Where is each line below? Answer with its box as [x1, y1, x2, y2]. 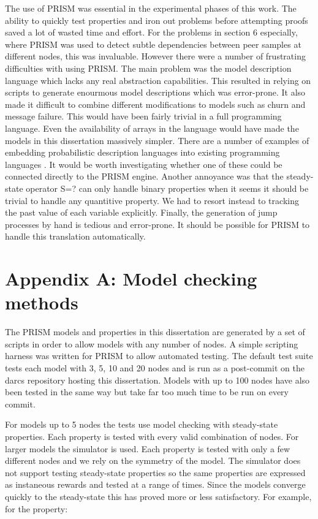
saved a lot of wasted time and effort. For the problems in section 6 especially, [5, 26, 298, 39]
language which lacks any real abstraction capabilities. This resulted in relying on [5, 74, 311, 86]
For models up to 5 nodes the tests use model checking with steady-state [5, 418, 278, 431]
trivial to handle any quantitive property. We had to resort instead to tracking [5, 194, 299, 206]
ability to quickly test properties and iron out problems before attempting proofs [5, 13, 308, 26]
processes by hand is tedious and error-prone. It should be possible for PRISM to [5, 218, 310, 230]
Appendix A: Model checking [5, 266, 257, 291]
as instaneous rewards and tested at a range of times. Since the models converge [5, 478, 306, 491]
